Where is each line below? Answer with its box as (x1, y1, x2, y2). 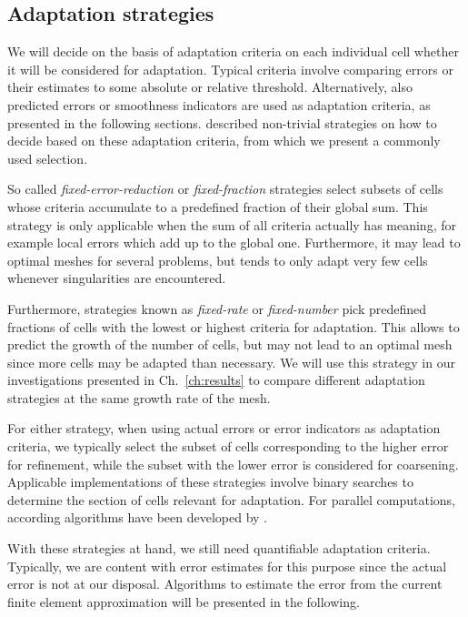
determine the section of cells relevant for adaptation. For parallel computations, (7, 490, 455, 509)
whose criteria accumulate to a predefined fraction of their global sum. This (7, 197, 428, 216)
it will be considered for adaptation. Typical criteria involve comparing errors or (7, 59, 453, 78)
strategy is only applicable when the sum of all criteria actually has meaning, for (7, 215, 456, 234)
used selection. (7, 148, 88, 167)
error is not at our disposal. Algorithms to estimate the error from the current (7, 574, 443, 593)
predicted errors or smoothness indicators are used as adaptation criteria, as (7, 95, 431, 114)
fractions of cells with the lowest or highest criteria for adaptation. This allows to (7, 317, 460, 336)
